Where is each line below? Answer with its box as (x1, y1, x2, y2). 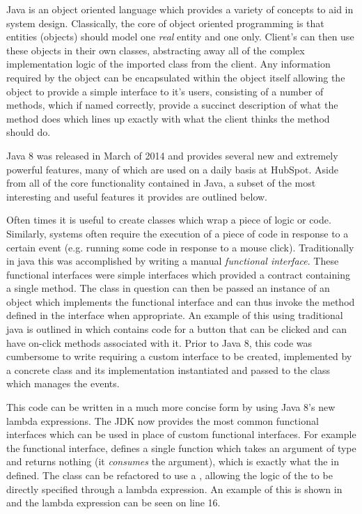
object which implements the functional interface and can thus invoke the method (6, 294, 355, 309)
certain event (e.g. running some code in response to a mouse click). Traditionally (6, 240, 354, 254)
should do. (6, 125, 51, 139)
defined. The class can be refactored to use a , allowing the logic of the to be (6, 468, 333, 482)
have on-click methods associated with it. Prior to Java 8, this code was (6, 335, 313, 350)
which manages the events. (6, 376, 120, 391)
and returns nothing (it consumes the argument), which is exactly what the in (6, 454, 339, 469)
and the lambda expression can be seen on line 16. (6, 495, 221, 510)
